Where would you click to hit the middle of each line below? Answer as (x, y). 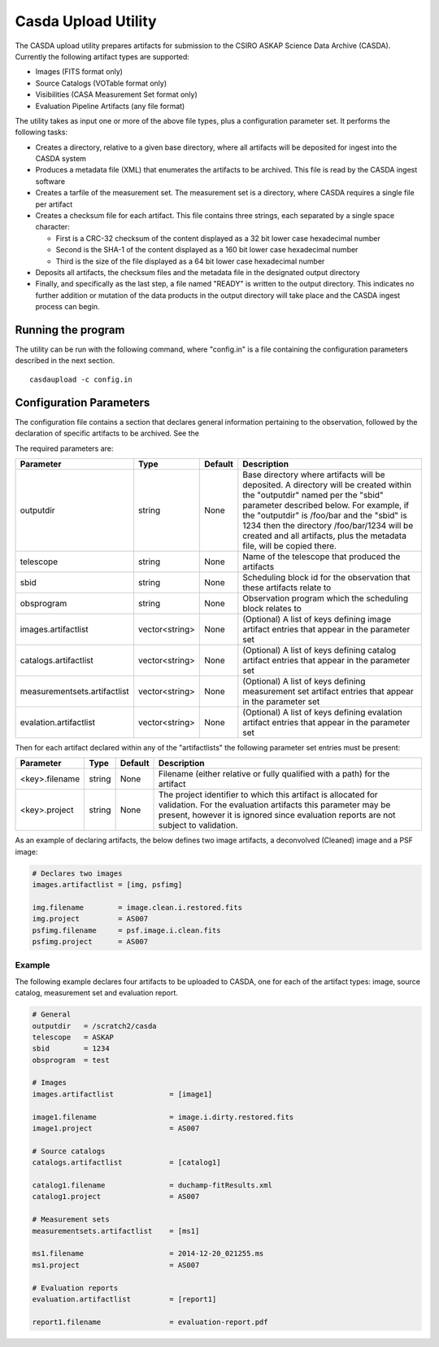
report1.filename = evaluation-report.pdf (150, 1322)
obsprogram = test (71, 1060)
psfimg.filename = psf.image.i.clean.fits (126, 930)
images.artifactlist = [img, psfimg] (107, 885)
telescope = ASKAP (73, 1037)
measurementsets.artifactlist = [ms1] (116, 1231)
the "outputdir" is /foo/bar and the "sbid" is (325, 515)
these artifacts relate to (287, 588)
